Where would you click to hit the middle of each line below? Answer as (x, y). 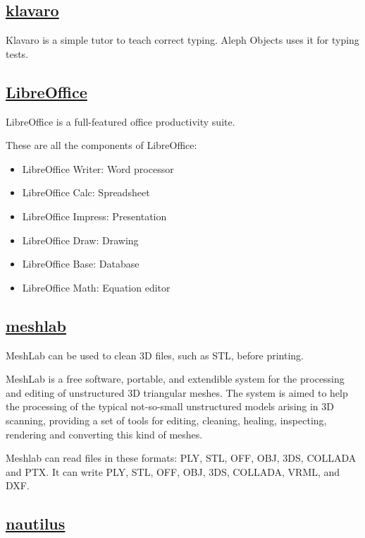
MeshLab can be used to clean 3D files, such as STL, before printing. (155, 355)
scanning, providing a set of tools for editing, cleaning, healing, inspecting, (166, 420)
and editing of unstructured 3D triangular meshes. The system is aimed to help (177, 392)
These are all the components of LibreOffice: (101, 145)
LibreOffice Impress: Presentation (94, 216)
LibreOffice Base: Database (81, 264)
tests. (17, 53)
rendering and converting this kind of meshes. (104, 434)
